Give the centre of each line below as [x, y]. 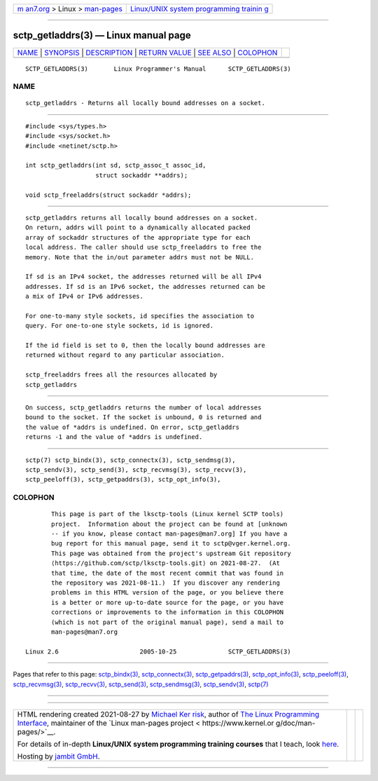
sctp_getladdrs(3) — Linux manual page [102, 35]
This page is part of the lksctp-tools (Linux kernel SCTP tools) [168, 514]
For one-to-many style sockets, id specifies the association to [140, 316]
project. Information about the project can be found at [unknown [169, 524]
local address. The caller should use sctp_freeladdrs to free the [143, 247]
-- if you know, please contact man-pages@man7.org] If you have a [169, 534]
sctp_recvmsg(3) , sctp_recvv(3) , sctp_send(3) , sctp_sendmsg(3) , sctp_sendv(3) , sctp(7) [141, 684]
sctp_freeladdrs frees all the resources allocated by [121, 375]
